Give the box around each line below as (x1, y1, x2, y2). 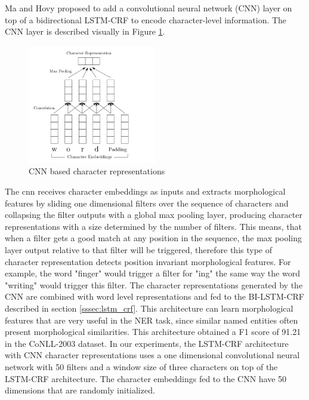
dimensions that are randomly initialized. (5, 384, 155, 396)
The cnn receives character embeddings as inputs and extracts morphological (5, 185, 286, 198)
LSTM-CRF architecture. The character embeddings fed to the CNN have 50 (5, 372, 287, 384)
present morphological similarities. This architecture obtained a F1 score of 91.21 (5, 325, 301, 338)
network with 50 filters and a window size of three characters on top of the (5, 360, 278, 373)
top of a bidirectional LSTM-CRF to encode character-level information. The (5, 13, 287, 26)
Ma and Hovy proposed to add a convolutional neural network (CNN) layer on (5, 2, 292, 14)
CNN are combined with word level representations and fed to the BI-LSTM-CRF (5, 290, 304, 303)
